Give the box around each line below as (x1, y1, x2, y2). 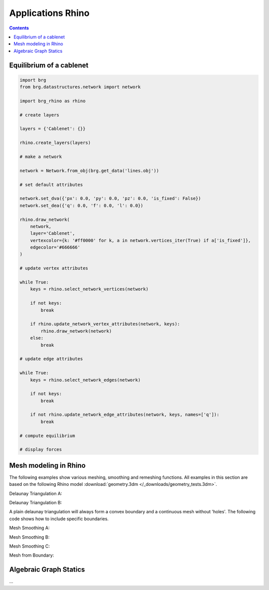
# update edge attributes (19, 356, 83, 362)
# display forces (19, 446, 62, 452)
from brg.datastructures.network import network (19, 84, 141, 90)
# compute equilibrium (19, 433, 75, 439)
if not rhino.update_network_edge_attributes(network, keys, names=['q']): (30, 412, 220, 418)
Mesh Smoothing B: (9, 534, 50, 540)
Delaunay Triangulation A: (9, 490, 62, 496)
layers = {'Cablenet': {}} (19, 126, 86, 132)
